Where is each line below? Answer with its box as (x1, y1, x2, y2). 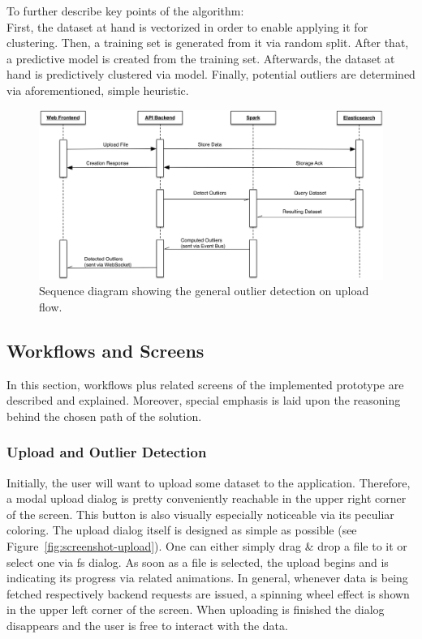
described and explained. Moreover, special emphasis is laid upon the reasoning (6, 392, 401, 409)
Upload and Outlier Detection (6, 442, 207, 462)
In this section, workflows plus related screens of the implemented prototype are (6, 375, 404, 392)
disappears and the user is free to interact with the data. (6, 616, 288, 633)
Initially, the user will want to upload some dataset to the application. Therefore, (6, 474, 411, 491)
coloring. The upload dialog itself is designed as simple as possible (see (6, 521, 357, 538)
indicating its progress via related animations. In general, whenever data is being (6, 569, 408, 586)
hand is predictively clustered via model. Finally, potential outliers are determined (6, 66, 416, 83)
